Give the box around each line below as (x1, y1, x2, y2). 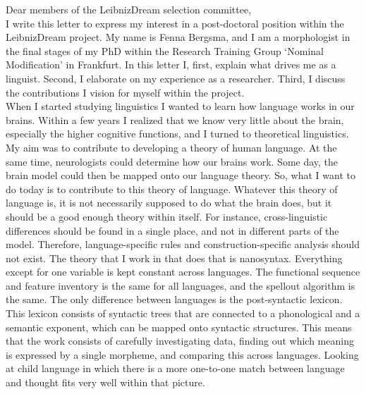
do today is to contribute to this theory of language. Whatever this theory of (6, 181, 338, 196)
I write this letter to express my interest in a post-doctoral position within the (6, 16, 344, 30)
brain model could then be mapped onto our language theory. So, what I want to (6, 168, 355, 183)
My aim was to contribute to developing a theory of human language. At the (6, 140, 337, 154)
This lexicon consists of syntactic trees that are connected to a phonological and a (6, 306, 360, 321)
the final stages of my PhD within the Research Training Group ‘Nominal (6, 43, 324, 58)
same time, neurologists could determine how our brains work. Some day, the (6, 154, 338, 168)
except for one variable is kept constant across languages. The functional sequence (6, 264, 360, 279)
